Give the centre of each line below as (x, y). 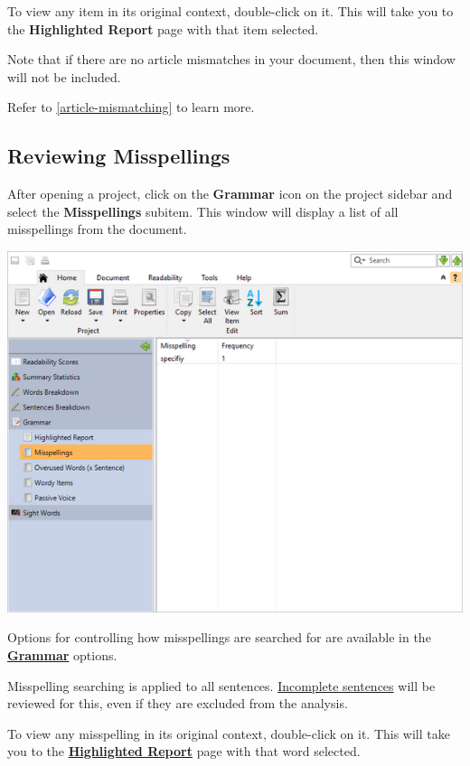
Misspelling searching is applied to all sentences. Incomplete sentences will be (221, 685)
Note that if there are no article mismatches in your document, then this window (231, 59)
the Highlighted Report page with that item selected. (163, 28)
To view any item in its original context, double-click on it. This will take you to (230, 11)
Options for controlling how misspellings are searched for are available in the (219, 637)
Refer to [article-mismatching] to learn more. (131, 107)
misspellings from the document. (97, 229)
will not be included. (64, 76)
